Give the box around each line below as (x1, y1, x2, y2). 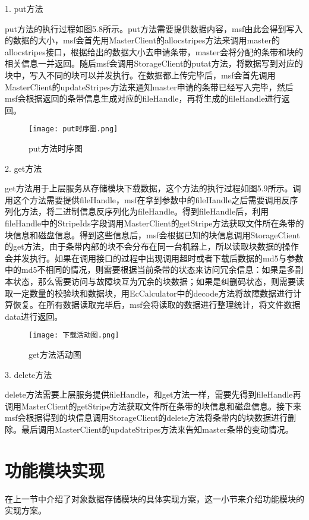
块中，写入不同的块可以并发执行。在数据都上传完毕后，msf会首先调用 (5, 68, 276, 81)
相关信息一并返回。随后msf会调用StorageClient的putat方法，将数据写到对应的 (5, 57, 303, 70)
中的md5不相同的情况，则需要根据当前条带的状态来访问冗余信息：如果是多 (5, 263, 295, 276)
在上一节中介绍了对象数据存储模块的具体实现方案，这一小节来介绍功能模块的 (5, 492, 304, 505)
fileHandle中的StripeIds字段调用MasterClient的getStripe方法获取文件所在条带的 (5, 216, 304, 229)
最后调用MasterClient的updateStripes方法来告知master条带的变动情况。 (21, 423, 294, 435)
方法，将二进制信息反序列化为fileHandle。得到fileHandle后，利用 (21, 205, 269, 218)
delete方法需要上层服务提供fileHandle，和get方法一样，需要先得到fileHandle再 (5, 388, 301, 401)
